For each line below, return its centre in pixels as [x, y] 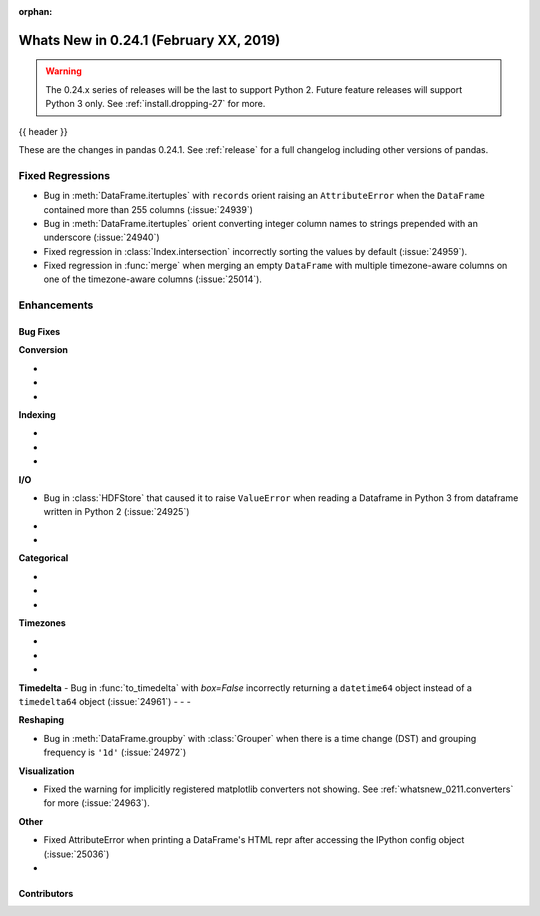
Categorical [43, 558]
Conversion [43, 350]
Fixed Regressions [64, 175]
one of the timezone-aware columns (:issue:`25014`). [152, 279]
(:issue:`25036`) [76, 854]
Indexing [37, 414]
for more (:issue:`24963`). [96, 803]
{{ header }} [43, 131]
